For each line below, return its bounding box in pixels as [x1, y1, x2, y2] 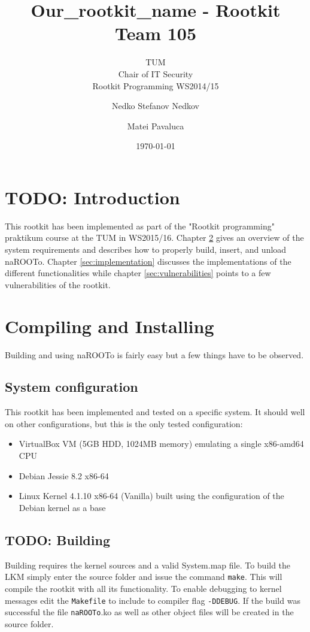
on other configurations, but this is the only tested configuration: [5, 417, 243, 430]
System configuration [5, 377, 138, 396]
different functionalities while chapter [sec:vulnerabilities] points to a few [5, 267, 271, 279]
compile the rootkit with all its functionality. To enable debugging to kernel [5, 582, 282, 594]
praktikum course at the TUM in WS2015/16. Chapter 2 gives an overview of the [5, 231, 304, 244]
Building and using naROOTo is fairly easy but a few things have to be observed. [5, 348, 304, 361]
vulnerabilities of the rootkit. [5, 278, 111, 291]
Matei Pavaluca [127, 119, 184, 132]
